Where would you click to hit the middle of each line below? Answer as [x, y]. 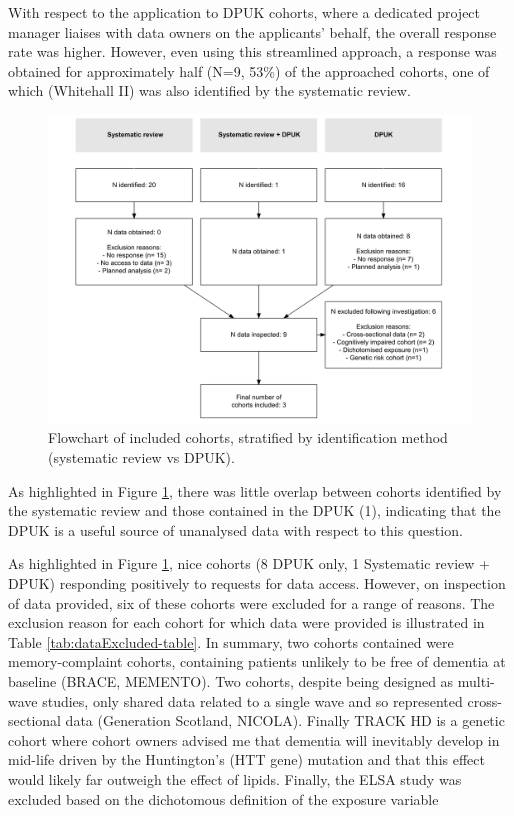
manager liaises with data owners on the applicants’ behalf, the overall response [252, 31]
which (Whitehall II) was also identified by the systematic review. [209, 90]
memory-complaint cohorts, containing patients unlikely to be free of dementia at [257, 661]
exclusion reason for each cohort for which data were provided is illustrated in [246, 622]
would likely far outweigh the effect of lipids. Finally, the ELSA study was [235, 778]
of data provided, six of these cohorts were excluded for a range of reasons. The [251, 602]
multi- [476, 680]
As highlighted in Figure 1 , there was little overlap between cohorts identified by [255, 490]
